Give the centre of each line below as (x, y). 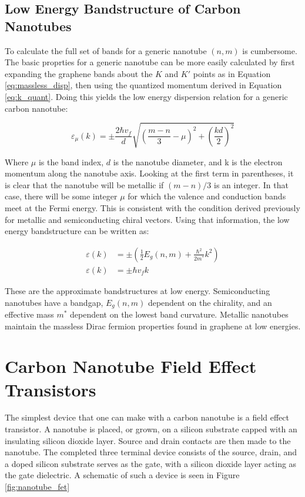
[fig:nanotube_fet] (37, 487)
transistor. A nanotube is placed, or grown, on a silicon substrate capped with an (151, 429)
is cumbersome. (270, 50)
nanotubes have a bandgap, (54, 302)
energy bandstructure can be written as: (77, 231)
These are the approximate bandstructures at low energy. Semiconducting (138, 290)
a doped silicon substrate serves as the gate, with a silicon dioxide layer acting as (151, 463)
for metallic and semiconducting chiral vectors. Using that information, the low (147, 219)
